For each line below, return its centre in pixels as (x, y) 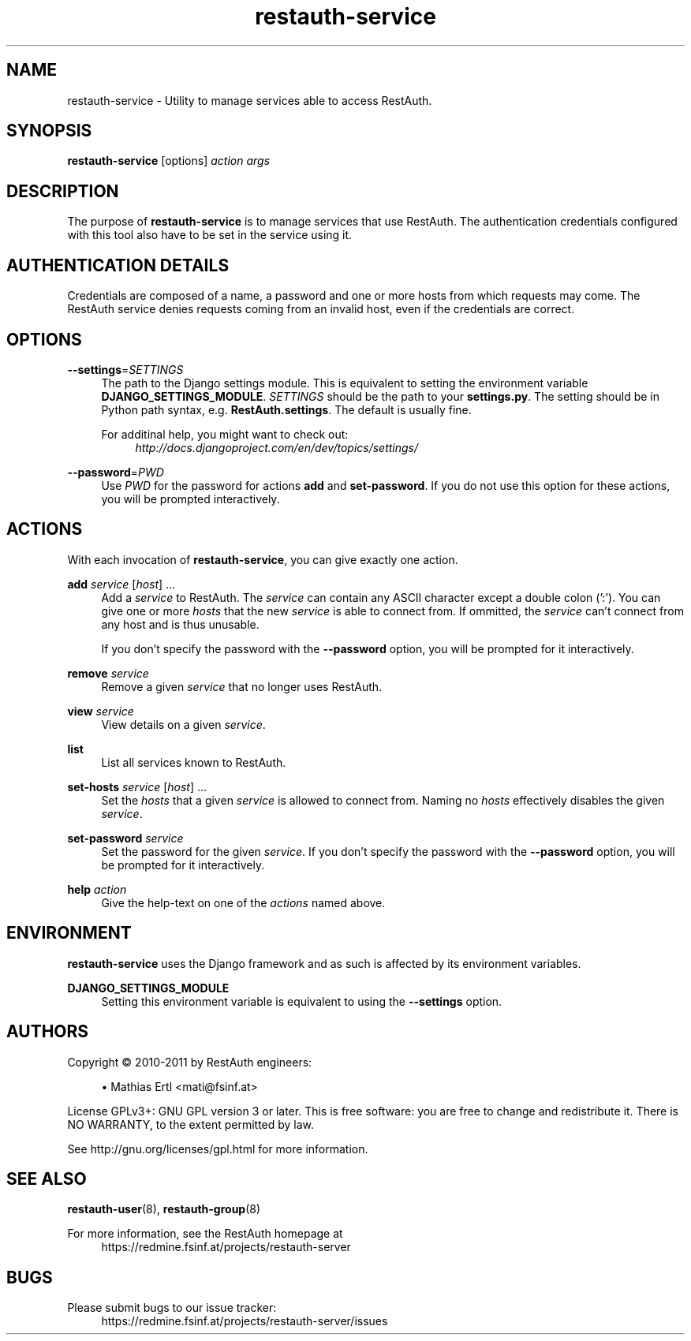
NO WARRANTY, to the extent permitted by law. (191, 1124)
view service (101, 711)
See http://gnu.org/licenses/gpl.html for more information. (218, 1149)
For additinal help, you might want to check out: (225, 434)
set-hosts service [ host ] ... (137, 786)
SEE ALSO (47, 1179)
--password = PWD (116, 472)
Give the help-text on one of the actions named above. (243, 902)
